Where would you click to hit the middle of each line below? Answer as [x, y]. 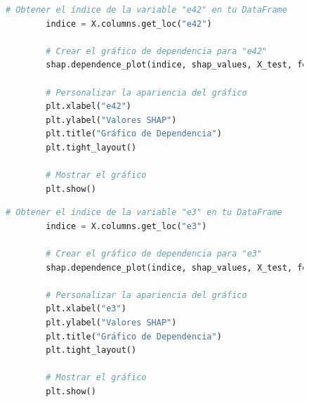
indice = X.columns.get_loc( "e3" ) [126, 226]
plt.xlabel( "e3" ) [86, 309]
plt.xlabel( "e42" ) [88, 106]
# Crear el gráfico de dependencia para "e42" [157, 51]
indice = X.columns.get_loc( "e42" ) [129, 24]
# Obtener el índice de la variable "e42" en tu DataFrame [146, 10]
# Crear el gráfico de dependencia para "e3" [154, 254]
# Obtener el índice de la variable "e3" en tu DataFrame [144, 213]
